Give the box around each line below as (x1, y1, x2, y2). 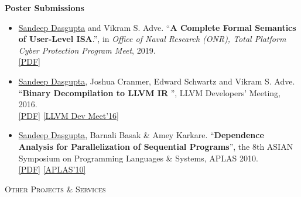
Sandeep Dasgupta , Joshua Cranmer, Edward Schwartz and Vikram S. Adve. (18, 75, 295, 87)
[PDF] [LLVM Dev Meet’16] (18, 109, 119, 121)
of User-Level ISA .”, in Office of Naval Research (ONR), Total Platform (18, 33, 286, 45)
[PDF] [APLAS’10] (18, 163, 86, 175)
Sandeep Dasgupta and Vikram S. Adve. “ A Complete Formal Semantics (18, 21, 296, 33)
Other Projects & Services (5, 182, 106, 195)
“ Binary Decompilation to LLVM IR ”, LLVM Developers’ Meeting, (18, 86, 281, 98)
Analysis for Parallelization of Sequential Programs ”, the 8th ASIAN (18, 140, 293, 152)
